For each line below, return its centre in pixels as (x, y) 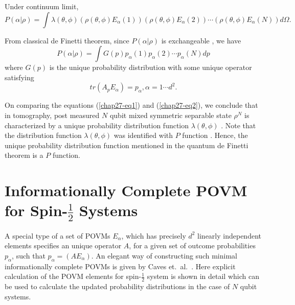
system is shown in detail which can (203, 276)
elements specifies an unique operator (63, 245)
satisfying (19, 77)
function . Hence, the (215, 135)
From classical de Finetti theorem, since (67, 40)
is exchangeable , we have (201, 40)
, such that (29, 255)
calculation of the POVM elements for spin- (73, 276)
